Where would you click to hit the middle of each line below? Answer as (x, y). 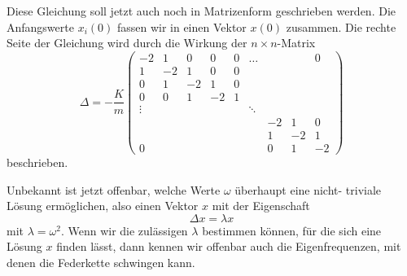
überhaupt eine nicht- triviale (308, 189)
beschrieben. (37, 162)
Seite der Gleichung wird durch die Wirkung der (127, 43)
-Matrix (296, 43)
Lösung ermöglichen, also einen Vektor (103, 206)
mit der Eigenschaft (261, 206)
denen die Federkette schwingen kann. (101, 263)
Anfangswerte (40, 26)
